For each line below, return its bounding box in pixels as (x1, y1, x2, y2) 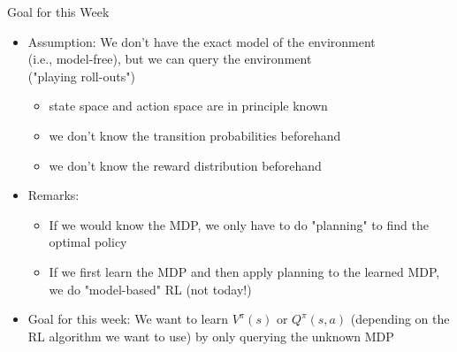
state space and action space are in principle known (49, 96, 328, 115)
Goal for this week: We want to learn (27, 310, 228, 328)
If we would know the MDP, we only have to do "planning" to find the (49, 215, 429, 233)
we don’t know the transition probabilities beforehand (49, 126, 341, 144)
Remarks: (27, 186, 80, 204)
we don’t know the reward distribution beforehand (49, 156, 322, 174)
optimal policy (49, 233, 127, 251)
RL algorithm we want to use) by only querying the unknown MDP (27, 326, 394, 345)
